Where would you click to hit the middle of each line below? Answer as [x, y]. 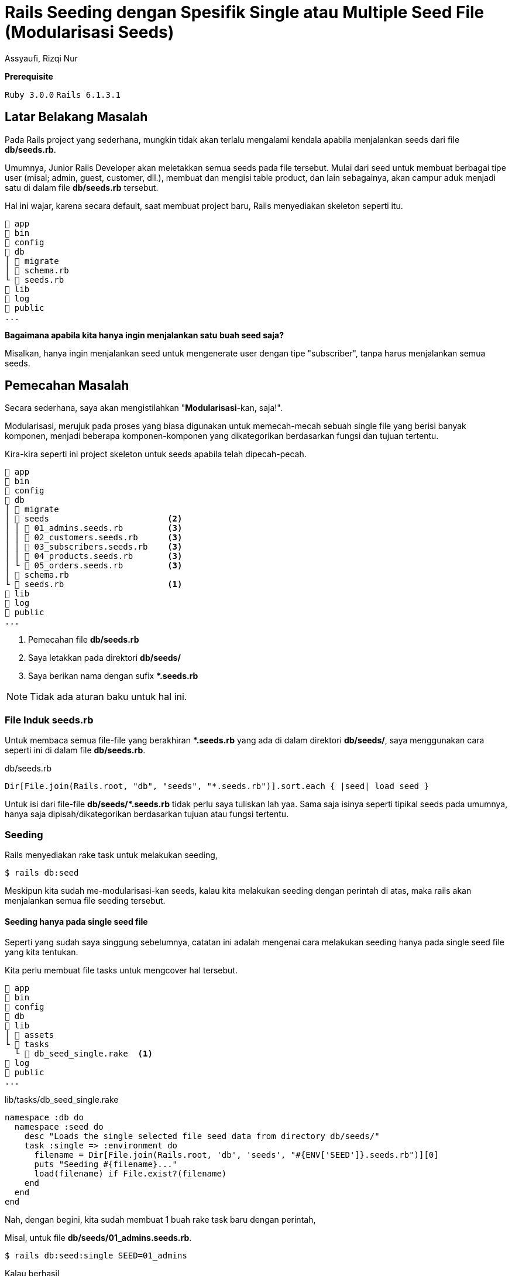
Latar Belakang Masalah [76, 117]
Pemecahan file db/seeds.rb [84, 640]
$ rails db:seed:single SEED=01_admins [96, 1256]
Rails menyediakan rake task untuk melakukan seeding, [111, 855]
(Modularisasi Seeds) [90, 32]
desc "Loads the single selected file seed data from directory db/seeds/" [202, 1136]
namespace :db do [44, 1118]
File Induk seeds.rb [49, 720]
